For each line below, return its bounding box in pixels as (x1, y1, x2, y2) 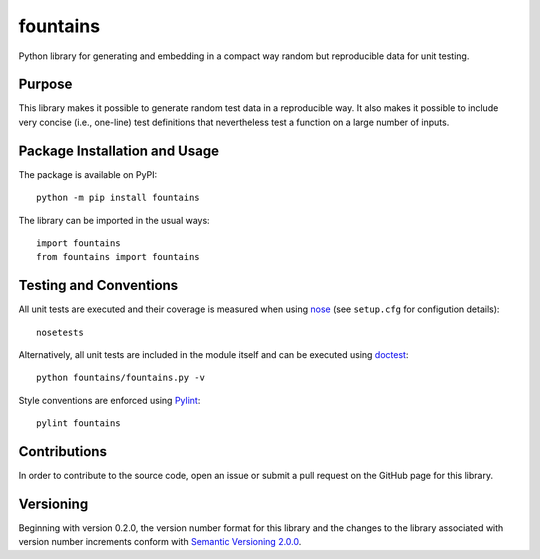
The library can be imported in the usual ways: (18, 214, 210, 226)
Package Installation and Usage (18, 142, 220, 159)
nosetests (36, 326, 84, 338)
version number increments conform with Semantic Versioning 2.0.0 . (18, 536, 302, 548)
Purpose (18, 76, 73, 93)
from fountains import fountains (36, 251, 200, 263)
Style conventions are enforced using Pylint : (18, 394, 201, 406)
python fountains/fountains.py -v (36, 372, 205, 384)
